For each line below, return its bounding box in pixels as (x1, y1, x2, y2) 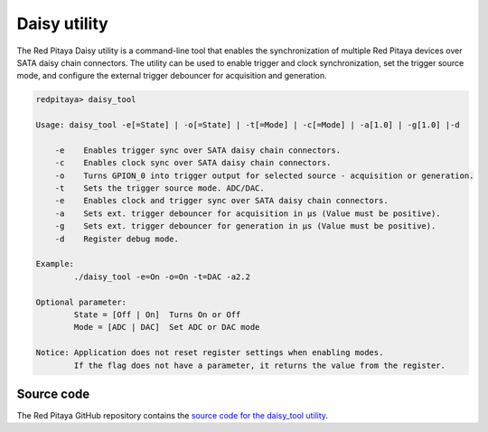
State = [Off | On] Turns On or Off (73, 309, 241, 320)
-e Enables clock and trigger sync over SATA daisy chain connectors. (54, 195, 389, 206)
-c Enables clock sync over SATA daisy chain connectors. (54, 158, 332, 168)
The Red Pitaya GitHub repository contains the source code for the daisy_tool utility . (16, 410, 329, 421)
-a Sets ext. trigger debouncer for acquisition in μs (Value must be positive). (54, 208, 442, 219)
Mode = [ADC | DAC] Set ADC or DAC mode (73, 322, 260, 333)
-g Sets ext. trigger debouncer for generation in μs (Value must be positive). (54, 221, 436, 231)
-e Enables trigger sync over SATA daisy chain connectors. (54, 145, 342, 155)
